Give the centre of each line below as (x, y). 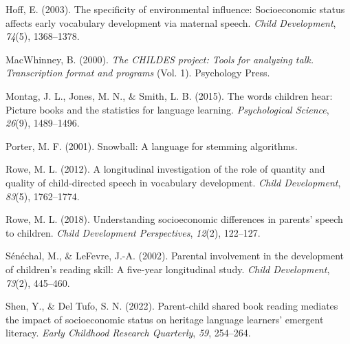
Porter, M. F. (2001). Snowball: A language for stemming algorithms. (152, 146)
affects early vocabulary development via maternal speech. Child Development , (171, 22)
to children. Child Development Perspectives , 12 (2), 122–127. (133, 232)
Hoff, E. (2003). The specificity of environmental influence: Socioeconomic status (175, 9)
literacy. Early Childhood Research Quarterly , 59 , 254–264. (128, 333)
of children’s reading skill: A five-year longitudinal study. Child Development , (168, 269)
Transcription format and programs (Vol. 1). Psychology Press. (138, 73)
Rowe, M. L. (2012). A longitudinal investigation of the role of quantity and (165, 169)
